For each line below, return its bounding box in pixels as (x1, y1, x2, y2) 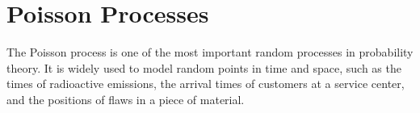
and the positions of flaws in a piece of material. (6, 90, 245, 107)
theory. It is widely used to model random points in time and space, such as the (6, 59, 401, 76)
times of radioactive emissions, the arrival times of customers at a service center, (6, 75, 405, 92)
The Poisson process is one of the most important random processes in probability (6, 44, 414, 61)
